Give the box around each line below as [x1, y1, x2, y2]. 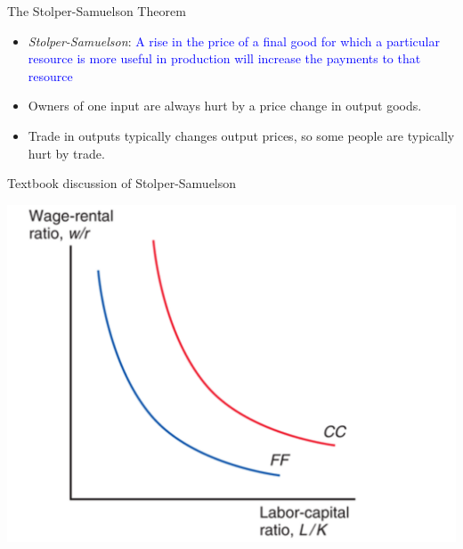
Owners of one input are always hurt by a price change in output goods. [28, 96, 422, 115]
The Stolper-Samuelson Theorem [7, 2, 186, 20]
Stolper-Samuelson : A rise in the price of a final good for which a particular [28, 31, 440, 50]
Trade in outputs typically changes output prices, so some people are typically [28, 126, 455, 144]
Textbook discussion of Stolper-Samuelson [7, 174, 237, 193]
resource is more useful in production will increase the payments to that [28, 49, 421, 68]
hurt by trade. [28, 143, 105, 162]
